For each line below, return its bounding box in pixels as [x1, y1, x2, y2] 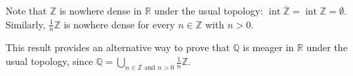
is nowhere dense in [59, 3, 142, 17]
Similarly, [6, 17, 46, 31]
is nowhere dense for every [64, 17, 175, 31]
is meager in [242, 40, 294, 55]
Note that [6, 3, 47, 17]
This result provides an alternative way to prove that [6, 40, 230, 55]
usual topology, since [6, 54, 93, 68]
